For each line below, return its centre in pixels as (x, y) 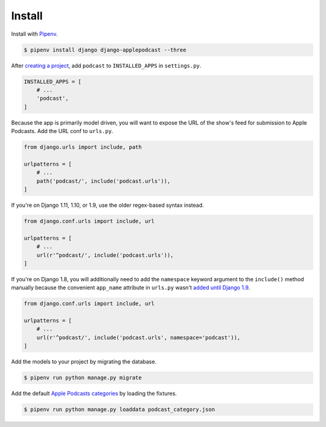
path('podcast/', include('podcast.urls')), (104, 181)
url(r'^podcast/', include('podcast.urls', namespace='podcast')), (139, 337)
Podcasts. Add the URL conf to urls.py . (62, 131)
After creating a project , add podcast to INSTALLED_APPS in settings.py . (106, 65)
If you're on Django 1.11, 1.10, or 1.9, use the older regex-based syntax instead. (108, 205)
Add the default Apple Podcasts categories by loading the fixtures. (94, 394)
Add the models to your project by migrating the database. (84, 362)
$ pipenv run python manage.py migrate (83, 378)
